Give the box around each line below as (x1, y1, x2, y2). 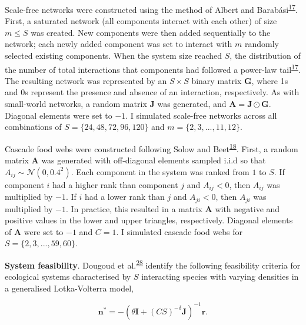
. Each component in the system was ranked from (71, 165, 250, 177)
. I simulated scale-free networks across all (125, 109, 277, 121)
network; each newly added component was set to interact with (5, 38, 232, 50)
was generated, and (157, 98, 227, 110)
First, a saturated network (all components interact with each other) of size (5, 15, 277, 27)
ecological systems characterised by (5, 270, 131, 283)
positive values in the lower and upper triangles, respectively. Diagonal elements (5, 214, 293, 226)
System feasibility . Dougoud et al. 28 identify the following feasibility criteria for (5, 257, 301, 271)
